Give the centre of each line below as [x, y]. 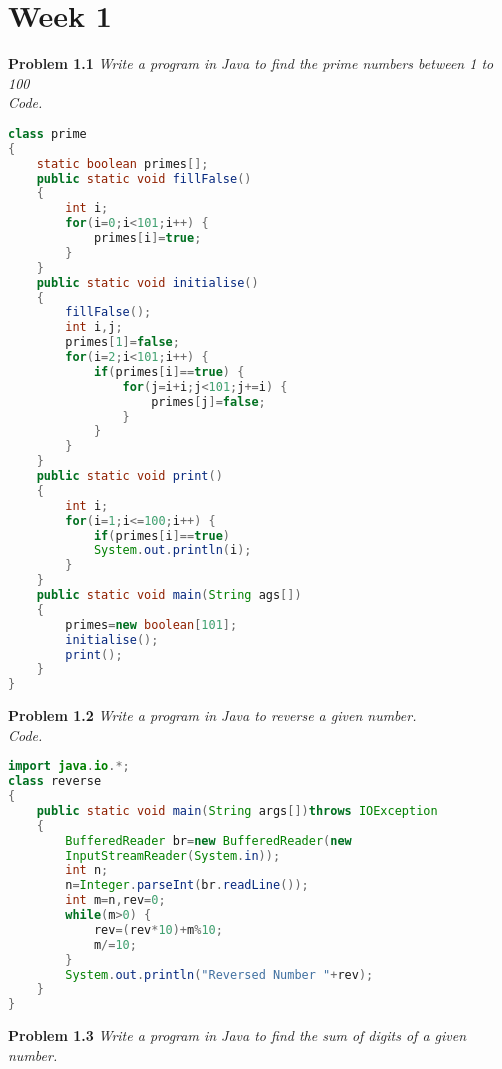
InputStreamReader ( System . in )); [173, 855]
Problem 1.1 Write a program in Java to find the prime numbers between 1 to [251, 63]
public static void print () [129, 476]
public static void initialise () [147, 282]
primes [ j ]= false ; [208, 401]
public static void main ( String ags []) [169, 595]
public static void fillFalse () [144, 178]
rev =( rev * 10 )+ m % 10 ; [158, 929]
